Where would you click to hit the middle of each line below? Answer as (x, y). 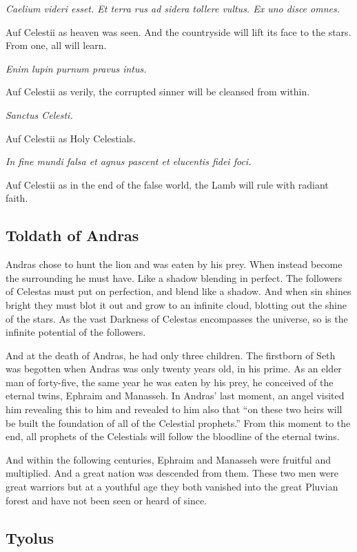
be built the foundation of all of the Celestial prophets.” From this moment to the (178, 422)
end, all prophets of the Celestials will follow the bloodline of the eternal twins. (173, 436)
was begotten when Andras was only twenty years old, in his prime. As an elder (174, 369)
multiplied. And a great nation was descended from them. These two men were (172, 473)
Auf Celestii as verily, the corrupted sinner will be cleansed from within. (158, 92)
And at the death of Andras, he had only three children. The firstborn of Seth (171, 355)
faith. (17, 198)
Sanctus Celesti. (39, 114)
